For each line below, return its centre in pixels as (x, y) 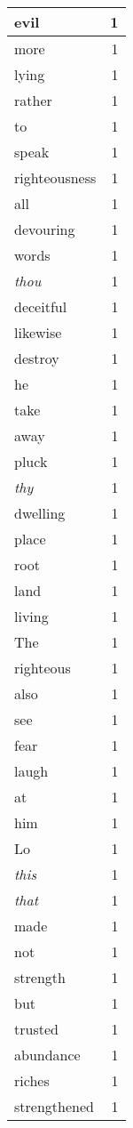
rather (33, 100)
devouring (45, 229)
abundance (47, 1055)
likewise (38, 332)
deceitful (41, 306)
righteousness (55, 177)
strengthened (54, 1106)
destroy (37, 358)
